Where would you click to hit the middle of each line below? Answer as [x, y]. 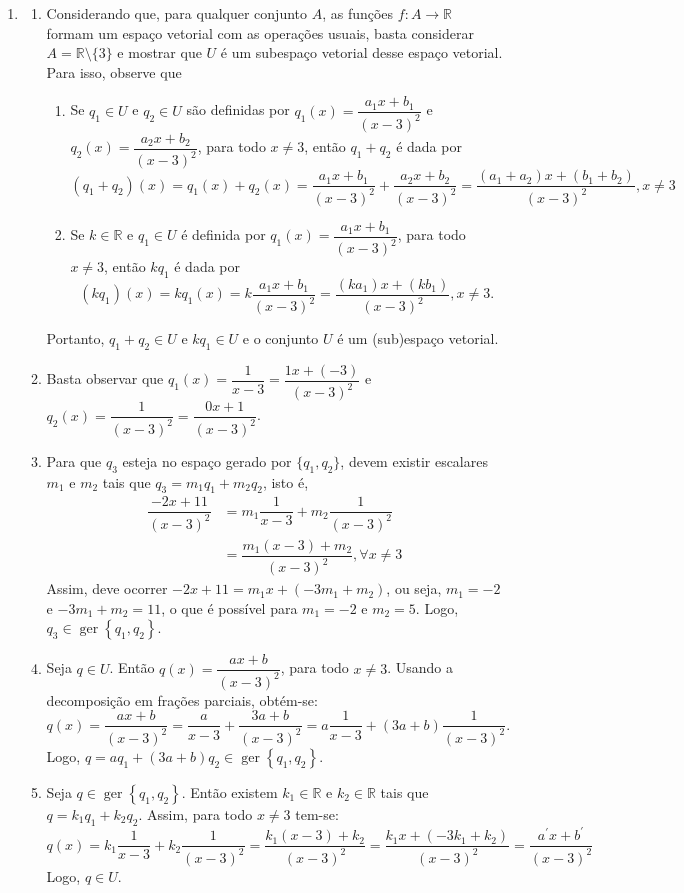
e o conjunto [280, 338]
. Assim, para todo [195, 813]
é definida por [223, 234]
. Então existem [229, 791]
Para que [74, 460]
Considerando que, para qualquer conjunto [177, 13]
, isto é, [285, 481]
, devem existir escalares [414, 460]
